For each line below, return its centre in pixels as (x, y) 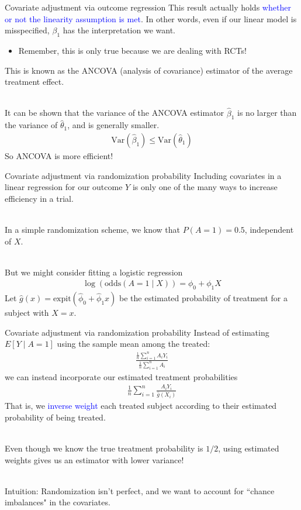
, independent (269, 229)
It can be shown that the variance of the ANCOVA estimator (115, 113)
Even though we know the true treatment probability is (104, 448)
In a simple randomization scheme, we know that (92, 229)
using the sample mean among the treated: (134, 344)
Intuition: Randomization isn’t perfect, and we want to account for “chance (140, 490)
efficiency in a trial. (39, 198)
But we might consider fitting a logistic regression (94, 272)
